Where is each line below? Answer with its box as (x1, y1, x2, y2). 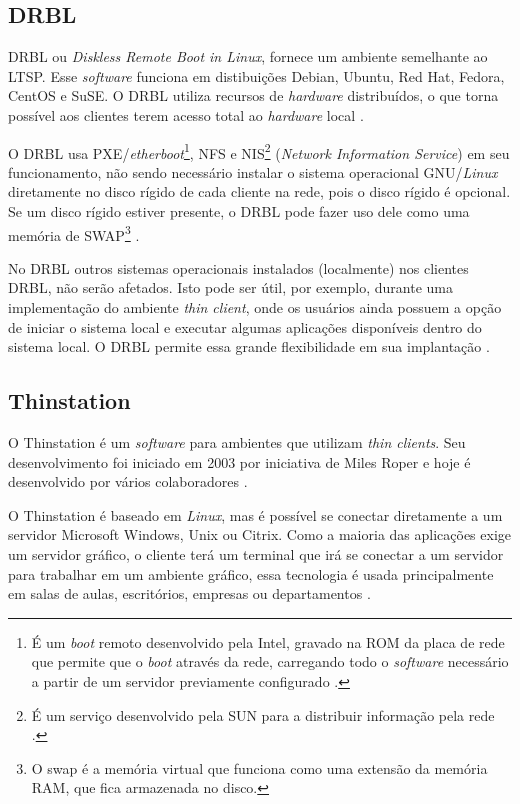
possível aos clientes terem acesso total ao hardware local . (8, 104, 364, 125)
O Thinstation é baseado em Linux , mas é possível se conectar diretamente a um (8, 504, 503, 525)
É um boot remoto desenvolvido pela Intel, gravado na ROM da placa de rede (31, 631, 505, 652)
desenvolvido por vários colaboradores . (8, 471, 248, 492)
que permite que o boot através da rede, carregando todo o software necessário (31, 651, 509, 672)
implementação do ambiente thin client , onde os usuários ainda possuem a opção (8, 297, 502, 318)
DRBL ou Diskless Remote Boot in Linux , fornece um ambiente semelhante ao (8, 46, 488, 67)
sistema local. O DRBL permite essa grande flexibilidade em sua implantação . (8, 336, 490, 357)
